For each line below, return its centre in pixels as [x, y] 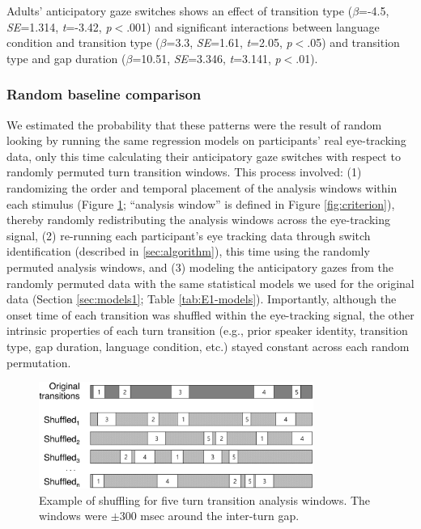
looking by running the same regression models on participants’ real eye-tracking [206, 140]
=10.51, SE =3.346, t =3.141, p [206, 58]
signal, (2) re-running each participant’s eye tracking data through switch [189, 235]
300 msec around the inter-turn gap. [209, 516]
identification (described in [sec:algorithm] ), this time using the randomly [188, 251]
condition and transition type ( [83, 42]
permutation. [39, 362]
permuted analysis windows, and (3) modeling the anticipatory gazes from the [200, 267]
